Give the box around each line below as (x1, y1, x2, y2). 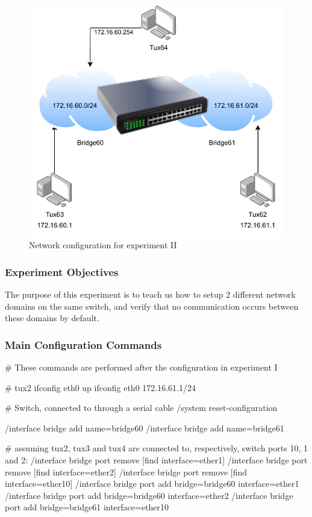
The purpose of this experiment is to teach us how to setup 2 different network (5, 287, 296, 300)
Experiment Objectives (5, 264, 119, 279)
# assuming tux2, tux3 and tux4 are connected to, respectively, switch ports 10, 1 (5, 442, 308, 454)
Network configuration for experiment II (29, 239, 177, 251)
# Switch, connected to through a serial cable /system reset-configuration (5, 401, 278, 414)
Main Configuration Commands (5, 337, 162, 352)
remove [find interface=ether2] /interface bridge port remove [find (5, 465, 248, 478)
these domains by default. (5, 312, 99, 324)
